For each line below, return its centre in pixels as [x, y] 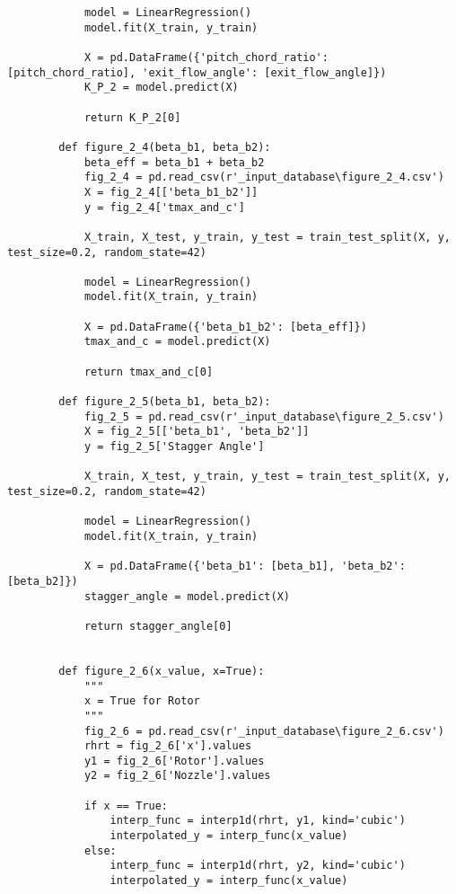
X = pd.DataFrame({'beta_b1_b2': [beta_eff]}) [225, 327]
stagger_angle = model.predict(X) [187, 596]
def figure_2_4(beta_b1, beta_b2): [165, 147]
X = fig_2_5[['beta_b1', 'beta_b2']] [197, 432]
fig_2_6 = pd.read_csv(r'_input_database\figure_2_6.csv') [264, 731]
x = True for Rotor [142, 701]
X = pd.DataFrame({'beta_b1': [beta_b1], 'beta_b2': [245, 566]
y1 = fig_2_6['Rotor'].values [174, 761]
